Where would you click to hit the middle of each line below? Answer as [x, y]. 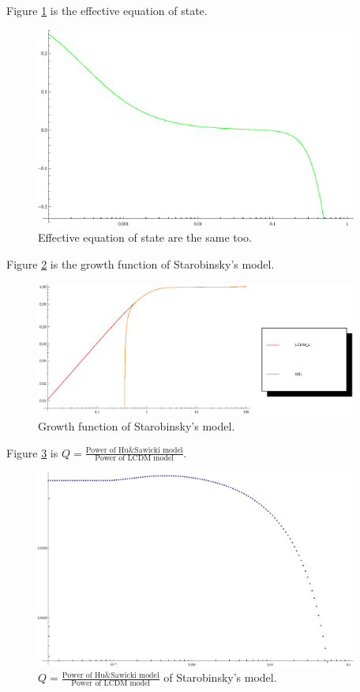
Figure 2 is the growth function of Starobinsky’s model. [141, 264]
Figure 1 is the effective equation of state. [107, 10]
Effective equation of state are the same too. [145, 237]
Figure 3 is [32, 452]
